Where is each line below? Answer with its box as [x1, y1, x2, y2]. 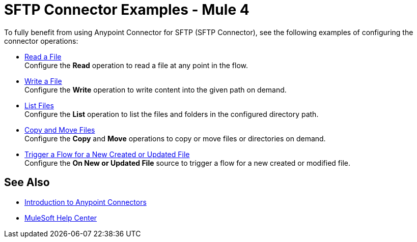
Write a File [24, 76, 62, 85]
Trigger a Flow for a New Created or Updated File [24, 149, 190, 159]
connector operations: [4, 36, 78, 45]
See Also [4, 176, 50, 189]
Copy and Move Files [24, 125, 95, 134]
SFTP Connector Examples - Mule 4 [4, 1, 249, 18]
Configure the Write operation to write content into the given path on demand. [24, 85, 287, 94]
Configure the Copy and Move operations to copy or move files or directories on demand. [24, 134, 326, 143]
